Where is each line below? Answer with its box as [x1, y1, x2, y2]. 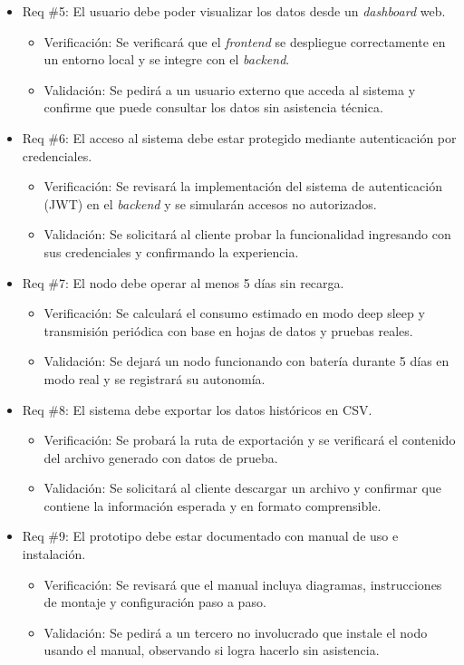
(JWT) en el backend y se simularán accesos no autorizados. [43, 194, 377, 213]
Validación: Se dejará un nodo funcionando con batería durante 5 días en [43, 352, 449, 371]
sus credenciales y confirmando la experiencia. [43, 242, 299, 261]
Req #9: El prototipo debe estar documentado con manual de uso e [22, 526, 399, 545]
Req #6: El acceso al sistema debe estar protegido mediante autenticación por [22, 128, 457, 147]
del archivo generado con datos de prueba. [43, 448, 278, 467]
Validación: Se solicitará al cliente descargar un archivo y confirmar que [43, 478, 441, 497]
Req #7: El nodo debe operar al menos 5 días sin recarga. [22, 273, 344, 292]
